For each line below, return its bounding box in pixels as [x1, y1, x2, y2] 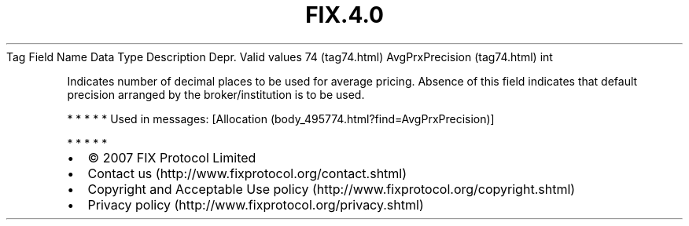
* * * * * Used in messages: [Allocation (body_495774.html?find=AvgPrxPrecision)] [67, 111, 495, 126]
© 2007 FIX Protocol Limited [87, 149, 256, 166]
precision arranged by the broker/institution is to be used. [67, 87, 365, 101]
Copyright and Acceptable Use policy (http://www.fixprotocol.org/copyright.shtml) [87, 180, 576, 197]
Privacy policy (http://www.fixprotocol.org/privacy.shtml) [87, 196, 424, 213]
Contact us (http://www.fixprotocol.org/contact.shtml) [87, 165, 407, 181]
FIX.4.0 [305, 2, 384, 28]
